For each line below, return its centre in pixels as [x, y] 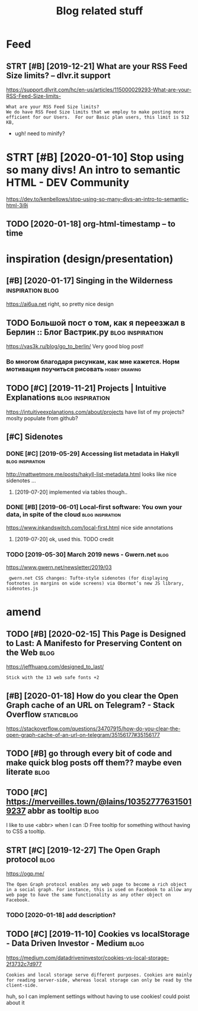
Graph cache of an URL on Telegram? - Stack [90, 705]
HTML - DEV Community [68, 183]
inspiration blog [33, 290]
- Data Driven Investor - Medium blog [75, 944]
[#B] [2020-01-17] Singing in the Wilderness [90, 280]
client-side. [22, 985]
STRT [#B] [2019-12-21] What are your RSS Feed [97, 66]
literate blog [28, 772]
